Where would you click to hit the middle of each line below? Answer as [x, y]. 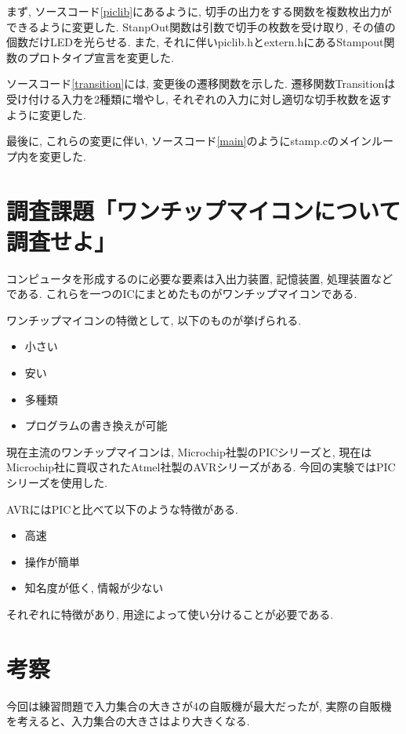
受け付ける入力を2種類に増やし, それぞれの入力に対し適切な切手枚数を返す [199, 98]
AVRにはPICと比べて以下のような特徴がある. [122, 509]
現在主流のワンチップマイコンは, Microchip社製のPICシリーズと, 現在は [189, 451]
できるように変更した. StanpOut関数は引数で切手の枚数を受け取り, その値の [201, 26]
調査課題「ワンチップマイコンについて [204, 210]
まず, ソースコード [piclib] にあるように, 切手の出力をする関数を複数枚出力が [199, 11]
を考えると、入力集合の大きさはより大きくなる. [128, 721]
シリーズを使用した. [57, 482]
